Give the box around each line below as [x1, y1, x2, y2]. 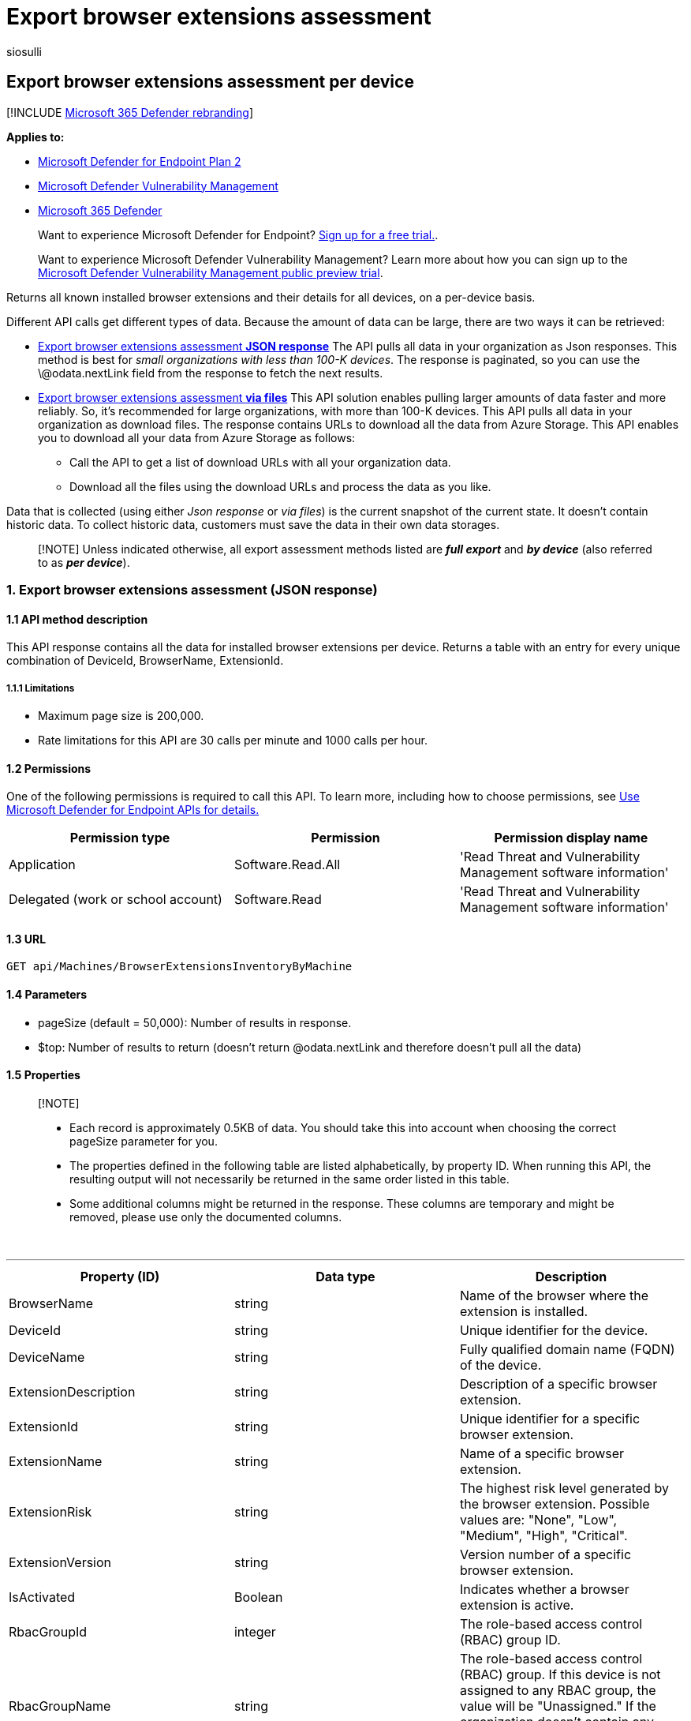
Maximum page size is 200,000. [38, 708, 204, 722]
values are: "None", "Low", [459, 1511, 618, 1528]
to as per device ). [38, 555, 130, 569]
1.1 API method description [6, 612, 148, 626]
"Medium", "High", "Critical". [459, 1527, 628, 1543]
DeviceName [9, 1348, 85, 1365]
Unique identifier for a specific [459, 1410, 641, 1427]
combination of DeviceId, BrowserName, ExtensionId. [6, 654, 284, 668]
